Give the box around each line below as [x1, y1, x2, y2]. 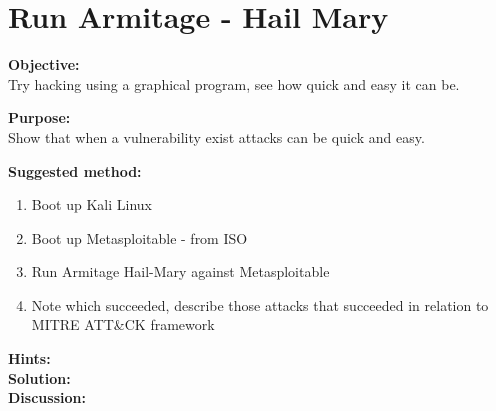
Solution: [8, 367, 71, 388]
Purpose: [8, 107, 71, 128]
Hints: [8, 348, 51, 369]
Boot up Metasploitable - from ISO [31, 227, 248, 248]
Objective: [8, 54, 80, 75]
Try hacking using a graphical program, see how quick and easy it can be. [8, 73, 460, 94]
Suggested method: [8, 160, 142, 181]
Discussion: [8, 387, 86, 408]
